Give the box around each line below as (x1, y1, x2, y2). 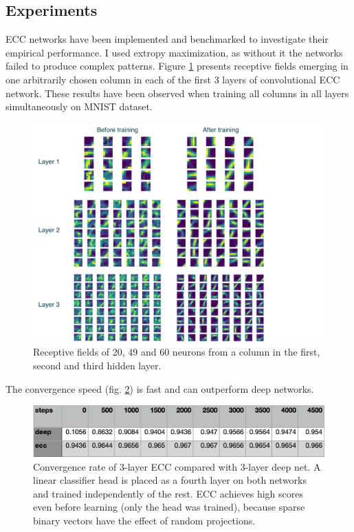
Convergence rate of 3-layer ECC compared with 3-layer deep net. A (33, 459, 321, 473)
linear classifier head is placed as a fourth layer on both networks (33, 473, 307, 487)
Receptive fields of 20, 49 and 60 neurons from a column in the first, (33, 345, 320, 359)
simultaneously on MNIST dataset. (5, 99, 153, 114)
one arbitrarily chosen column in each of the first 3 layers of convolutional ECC (5, 72, 340, 86)
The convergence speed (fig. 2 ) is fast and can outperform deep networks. (5, 381, 314, 396)
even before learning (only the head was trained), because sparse (33, 500, 305, 514)
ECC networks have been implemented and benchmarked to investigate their (5, 32, 329, 46)
